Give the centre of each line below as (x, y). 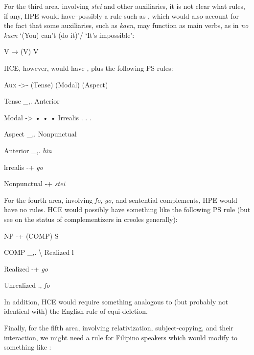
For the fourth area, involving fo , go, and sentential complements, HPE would (121, 200)
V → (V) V (21, 51)
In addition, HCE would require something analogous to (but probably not (116, 301)
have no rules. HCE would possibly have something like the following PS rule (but (127, 209)
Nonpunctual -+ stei (35, 183)
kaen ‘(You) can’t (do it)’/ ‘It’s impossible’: (69, 35)
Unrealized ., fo (27, 285)
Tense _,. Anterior (32, 101)
